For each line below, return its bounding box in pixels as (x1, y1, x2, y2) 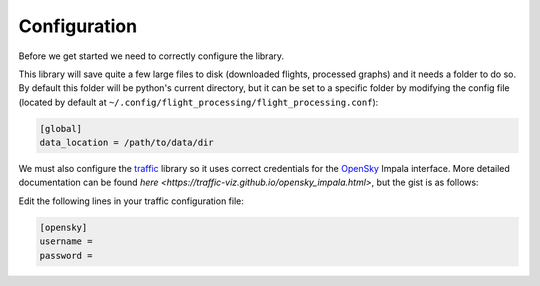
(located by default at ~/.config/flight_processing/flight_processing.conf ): (18, 96, 379, 108)
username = (39, 236, 93, 247)
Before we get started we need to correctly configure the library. (18, 50, 285, 62)
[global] (39, 123, 83, 134)
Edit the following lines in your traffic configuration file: (18, 195, 245, 207)
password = (39, 250, 93, 261)
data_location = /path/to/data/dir (39, 137, 214, 149)
